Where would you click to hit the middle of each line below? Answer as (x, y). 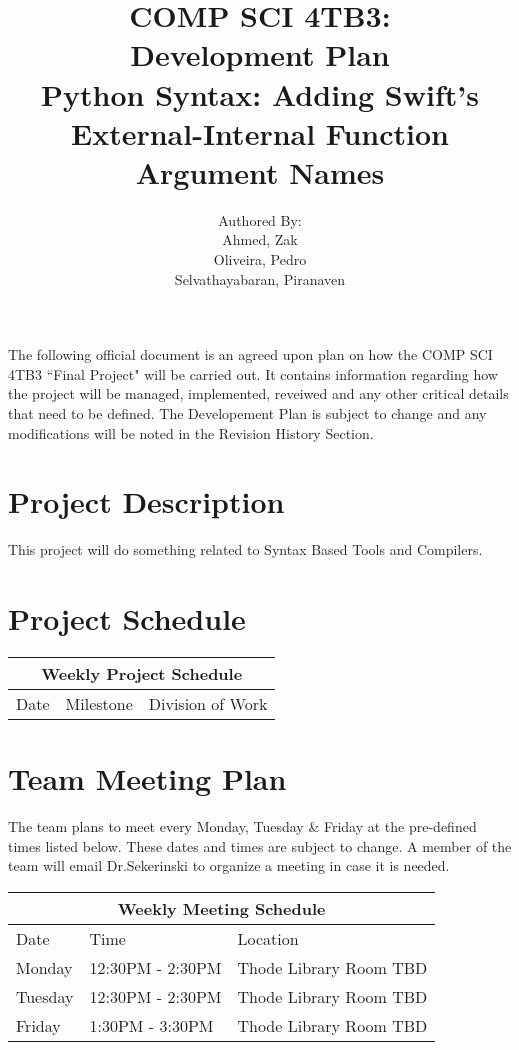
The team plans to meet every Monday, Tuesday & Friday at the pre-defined (242, 826)
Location (268, 938)
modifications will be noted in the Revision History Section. (191, 432)
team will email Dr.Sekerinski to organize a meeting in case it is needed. (229, 865)
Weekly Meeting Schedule (221, 908)
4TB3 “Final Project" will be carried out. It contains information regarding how (253, 373)
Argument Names (260, 171)
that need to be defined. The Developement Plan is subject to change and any (247, 413)
